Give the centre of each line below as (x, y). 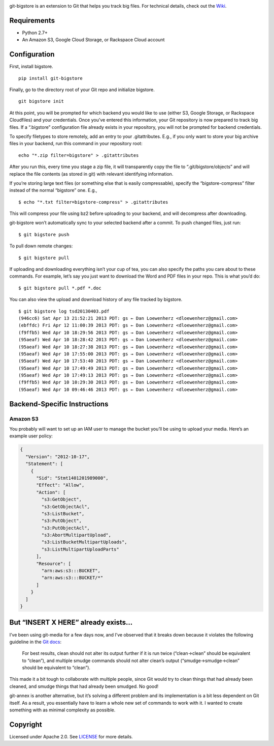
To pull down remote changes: (41, 246)
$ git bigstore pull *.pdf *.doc (60, 288)
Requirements (32, 20)
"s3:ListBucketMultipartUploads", (84, 542)
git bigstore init (41, 101)
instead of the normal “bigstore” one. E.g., (53, 190)
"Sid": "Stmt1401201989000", (72, 478)
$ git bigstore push (44, 234)
